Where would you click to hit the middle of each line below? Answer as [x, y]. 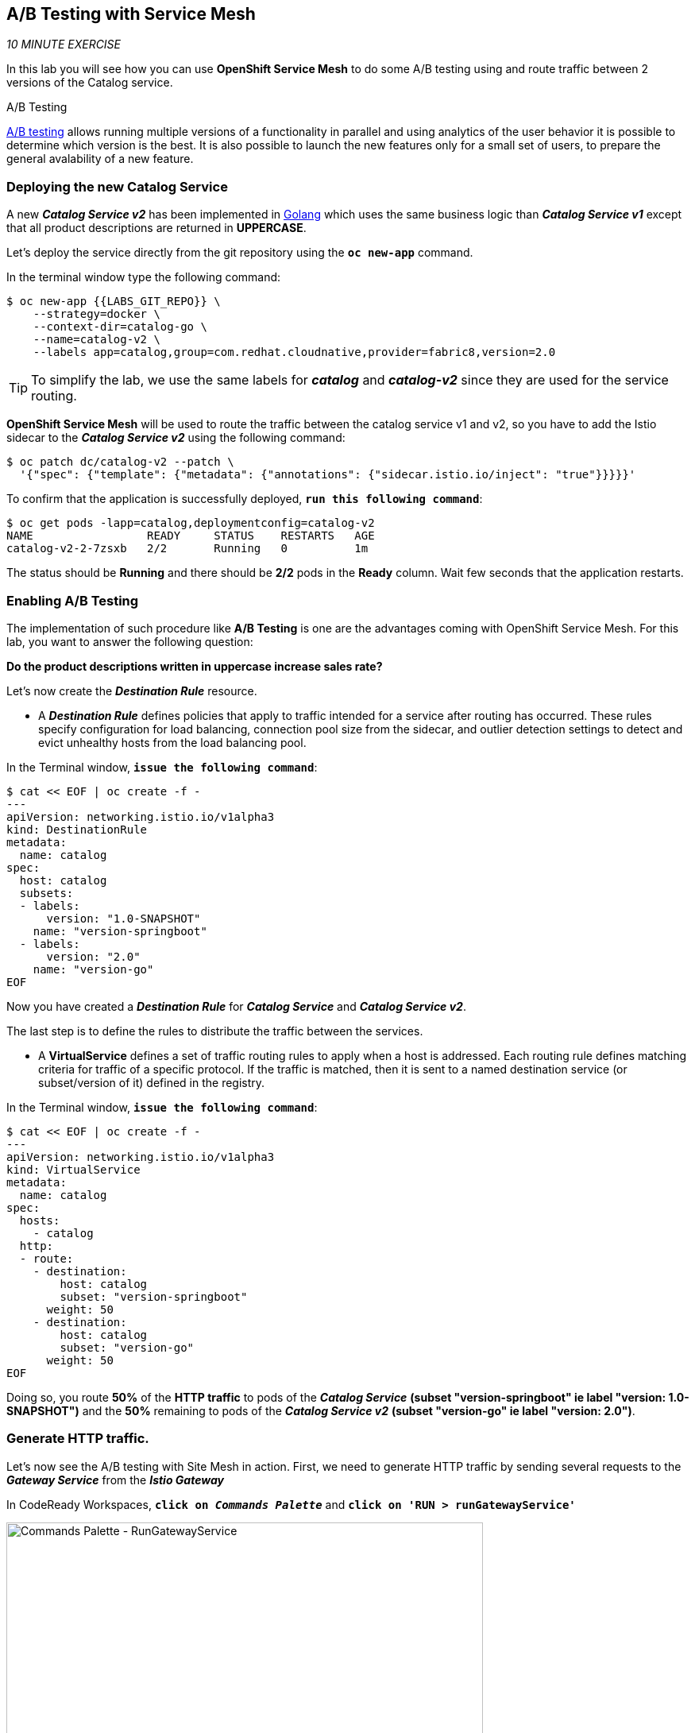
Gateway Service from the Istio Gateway [115, 1480]
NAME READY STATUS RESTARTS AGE [191, 536]
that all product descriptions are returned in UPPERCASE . [156, 228]
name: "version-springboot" [120, 931]
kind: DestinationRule [77, 829]
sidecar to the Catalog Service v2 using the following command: [176, 438]
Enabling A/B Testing [73, 600]
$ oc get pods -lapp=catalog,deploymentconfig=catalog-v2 [191, 523]
